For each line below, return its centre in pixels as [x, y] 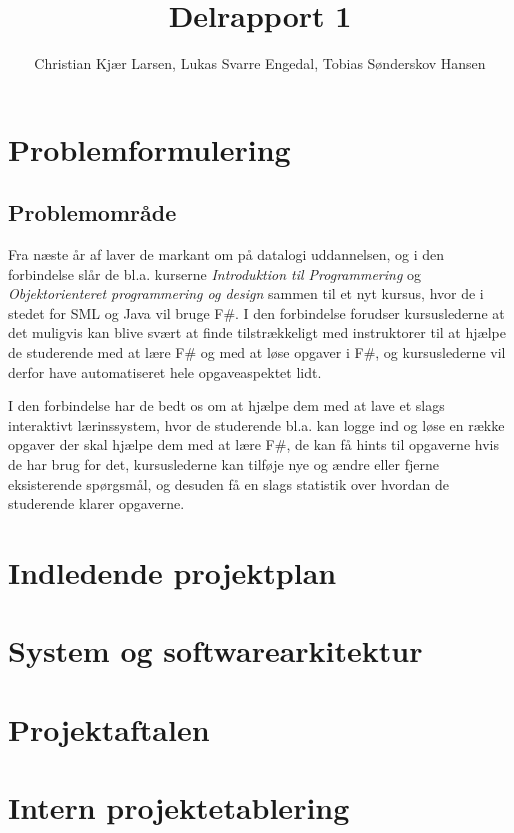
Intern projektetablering [179, 807]
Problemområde [92, 212]
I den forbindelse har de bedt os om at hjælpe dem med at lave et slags [226, 405]
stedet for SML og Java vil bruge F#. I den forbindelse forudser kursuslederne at [256, 312]
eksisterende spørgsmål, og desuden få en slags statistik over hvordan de [229, 483]
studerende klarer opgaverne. [96, 503]
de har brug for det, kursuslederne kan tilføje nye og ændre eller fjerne [224, 464]
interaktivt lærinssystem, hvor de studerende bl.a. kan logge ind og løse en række [256, 424]
